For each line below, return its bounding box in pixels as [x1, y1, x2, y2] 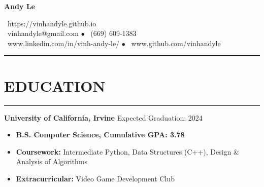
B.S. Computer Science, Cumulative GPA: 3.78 [16, 129, 185, 140]
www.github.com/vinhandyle [131, 38, 221, 48]
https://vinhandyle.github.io [7, 18, 96, 28]
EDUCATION [4, 75, 106, 96]
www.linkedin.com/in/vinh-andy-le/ [7, 38, 120, 48]
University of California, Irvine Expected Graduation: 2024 [4, 112, 203, 123]
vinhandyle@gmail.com [7, 28, 79, 39]
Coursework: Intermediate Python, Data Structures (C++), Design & [16, 146, 239, 157]
